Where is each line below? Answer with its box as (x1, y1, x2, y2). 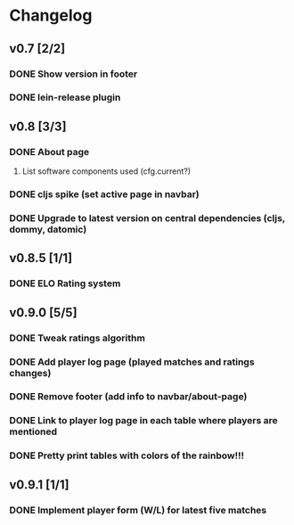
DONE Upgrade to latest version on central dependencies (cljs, (9, 211, 286, 224)
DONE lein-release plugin (9, 91, 121, 103)
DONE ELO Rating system (9, 277, 121, 290)
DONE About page (9, 145, 90, 158)
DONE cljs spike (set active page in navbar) (9, 188, 200, 201)
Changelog (9, 5, 93, 26)
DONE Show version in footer (9, 68, 138, 80)
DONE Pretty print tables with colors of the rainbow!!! (9, 449, 245, 462)
